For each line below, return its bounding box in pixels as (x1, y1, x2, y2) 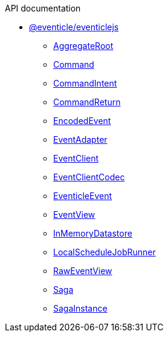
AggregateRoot (53, 41, 114, 51)
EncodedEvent (53, 116, 111, 126)
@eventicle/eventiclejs (29, 22, 119, 32)
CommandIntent (53, 78, 117, 88)
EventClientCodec (53, 172, 125, 182)
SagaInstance (53, 303, 108, 313)
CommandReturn (53, 97, 121, 107)
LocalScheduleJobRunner (53, 247, 156, 257)
